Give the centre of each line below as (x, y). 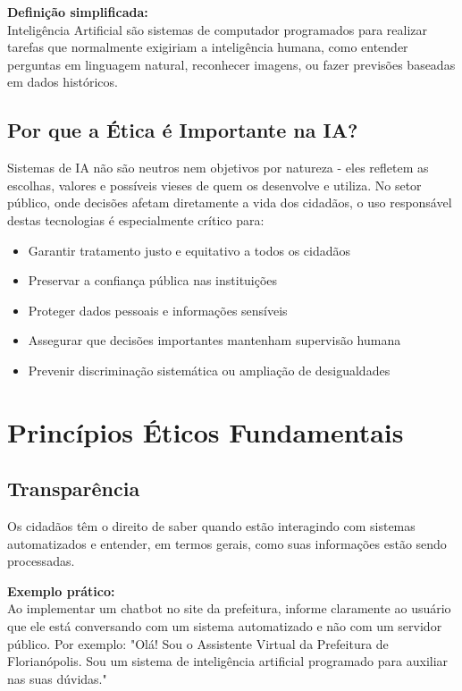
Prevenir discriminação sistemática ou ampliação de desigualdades (209, 370)
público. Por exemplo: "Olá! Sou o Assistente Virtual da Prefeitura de (198, 643)
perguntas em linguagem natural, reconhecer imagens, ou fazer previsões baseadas (231, 64)
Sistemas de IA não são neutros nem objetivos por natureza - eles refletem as (218, 168)
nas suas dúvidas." (57, 678)
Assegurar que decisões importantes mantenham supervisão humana (214, 340)
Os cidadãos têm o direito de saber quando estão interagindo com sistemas (211, 526)
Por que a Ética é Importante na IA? (183, 130)
